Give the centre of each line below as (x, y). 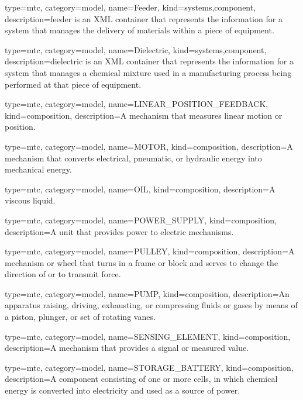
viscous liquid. (30, 200)
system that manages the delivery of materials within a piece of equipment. (140, 30)
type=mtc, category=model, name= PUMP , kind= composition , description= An (147, 293)
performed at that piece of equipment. (73, 84)
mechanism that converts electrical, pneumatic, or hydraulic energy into (133, 158)
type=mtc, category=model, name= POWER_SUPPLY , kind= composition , (141, 220)
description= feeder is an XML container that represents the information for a (144, 18)
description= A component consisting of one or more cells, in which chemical (141, 379)
